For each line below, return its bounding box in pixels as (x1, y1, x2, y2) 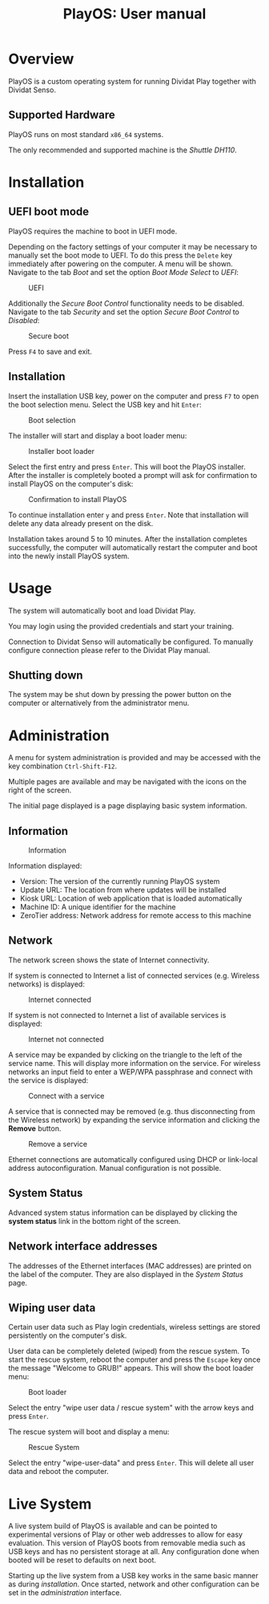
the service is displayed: (8, 1075, 89, 1085)
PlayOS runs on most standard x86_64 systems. (8, 129, 164, 139)
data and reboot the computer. (8, 1467, 110, 1476)
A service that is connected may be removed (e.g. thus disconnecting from (8, 1106, 255, 1116)
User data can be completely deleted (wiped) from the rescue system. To (8, 1347, 250, 1356)
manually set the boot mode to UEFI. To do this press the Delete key (8, 250, 233, 260)
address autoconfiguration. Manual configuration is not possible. (8, 1163, 222, 1173)
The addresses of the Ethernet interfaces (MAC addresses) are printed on (8, 1261, 252, 1270)
